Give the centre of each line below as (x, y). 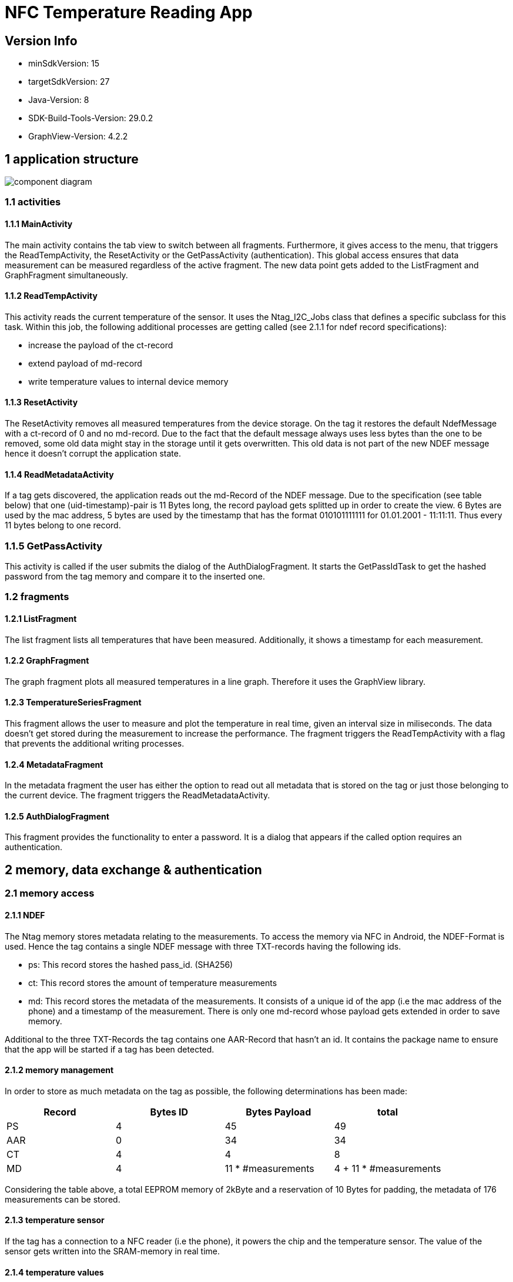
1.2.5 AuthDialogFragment (57, 816)
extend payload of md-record (85, 363)
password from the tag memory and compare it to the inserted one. (135, 577)
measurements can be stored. (63, 1199)
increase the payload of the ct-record (101, 345)
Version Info (41, 41)
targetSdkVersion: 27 (69, 82)
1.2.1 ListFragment (41, 619)
